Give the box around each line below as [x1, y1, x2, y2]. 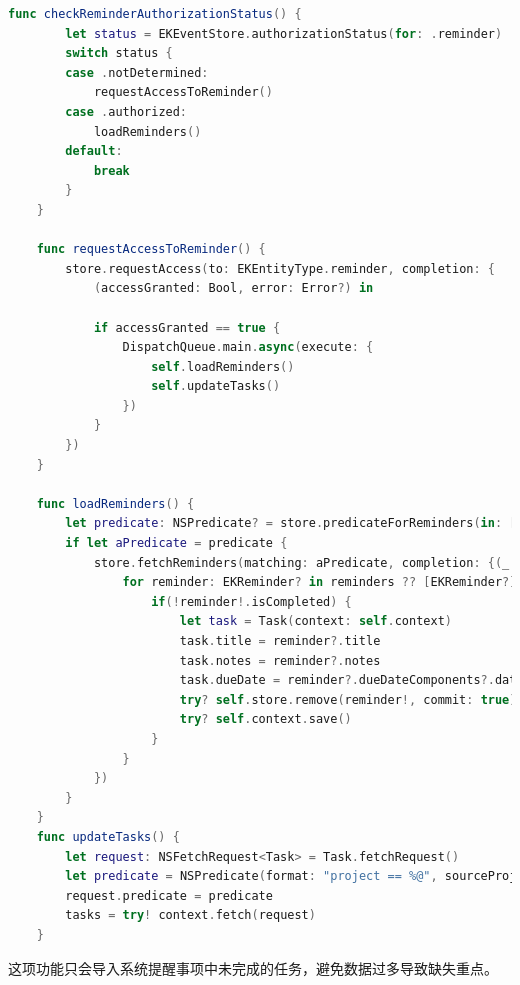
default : [65, 144, 123, 159]
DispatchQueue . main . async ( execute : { [122, 340, 374, 355]
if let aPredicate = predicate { [65, 536, 288, 551]
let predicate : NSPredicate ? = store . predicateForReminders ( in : [65, 516, 503, 531]
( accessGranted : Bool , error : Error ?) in [93, 281, 374, 296]
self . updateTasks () [151, 379, 281, 394]
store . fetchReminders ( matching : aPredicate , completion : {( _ [93, 555, 510, 570]
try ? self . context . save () [179, 712, 352, 727]
